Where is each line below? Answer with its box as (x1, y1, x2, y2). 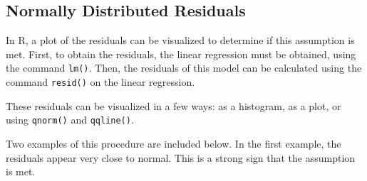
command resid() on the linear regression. (6, 75, 195, 89)
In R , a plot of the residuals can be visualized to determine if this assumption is (6, 33, 355, 48)
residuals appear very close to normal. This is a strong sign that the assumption (6, 150, 356, 165)
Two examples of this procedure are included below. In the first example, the (6, 136, 341, 150)
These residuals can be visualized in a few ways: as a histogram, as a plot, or (6, 98, 341, 113)
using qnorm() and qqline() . (6, 112, 134, 127)
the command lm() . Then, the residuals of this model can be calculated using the (6, 60, 362, 75)
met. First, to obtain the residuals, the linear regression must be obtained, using (6, 46, 356, 61)
